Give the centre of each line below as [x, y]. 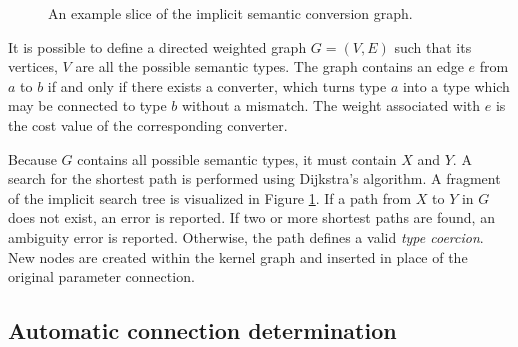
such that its [433, 46]
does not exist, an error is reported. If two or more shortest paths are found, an [251, 217]
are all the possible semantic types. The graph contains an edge [269, 66]
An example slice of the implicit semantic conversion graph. [230, 13]
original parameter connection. [101, 276]
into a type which [456, 85]
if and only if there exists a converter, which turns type [217, 85]
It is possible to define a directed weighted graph [157, 46]
